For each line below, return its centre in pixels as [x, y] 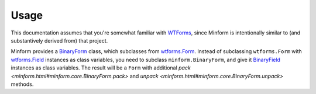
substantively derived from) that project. [59, 40]
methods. [22, 84]
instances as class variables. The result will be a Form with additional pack [101, 68]
